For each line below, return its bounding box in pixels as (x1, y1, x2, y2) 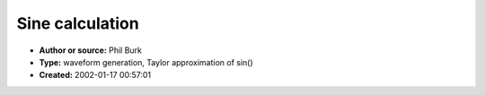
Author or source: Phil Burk (39, 45, 143, 56)
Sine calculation (16, 13, 139, 33)
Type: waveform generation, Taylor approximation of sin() (39, 56, 253, 67)
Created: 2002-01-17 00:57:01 (39, 70, 152, 81)
